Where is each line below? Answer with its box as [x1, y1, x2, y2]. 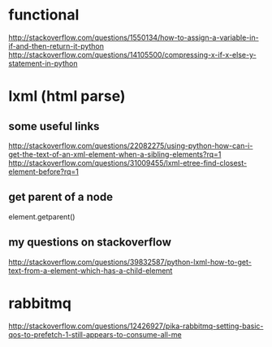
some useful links [8, 119, 100, 133]
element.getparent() [8, 211, 76, 221]
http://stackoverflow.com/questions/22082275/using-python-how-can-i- [8, 141, 253, 150]
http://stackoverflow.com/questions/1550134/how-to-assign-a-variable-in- [8, 33, 259, 42]
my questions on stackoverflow [8, 236, 172, 249]
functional [8, 6, 80, 24]
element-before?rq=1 [8, 167, 79, 176]
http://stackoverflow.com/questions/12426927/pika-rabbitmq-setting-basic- [8, 321, 264, 331]
